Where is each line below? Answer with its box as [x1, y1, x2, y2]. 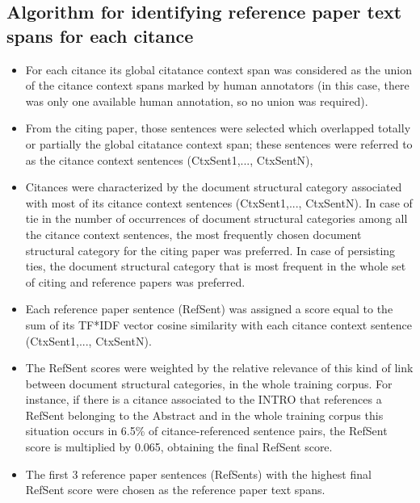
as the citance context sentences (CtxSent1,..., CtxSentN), [25, 151, 313, 168]
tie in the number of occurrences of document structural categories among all [25, 210, 408, 227]
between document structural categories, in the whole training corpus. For [25, 375, 393, 392]
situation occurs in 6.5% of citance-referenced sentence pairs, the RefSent [25, 422, 388, 439]
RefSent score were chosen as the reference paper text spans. [25, 481, 325, 498]
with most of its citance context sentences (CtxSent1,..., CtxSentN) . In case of [25, 194, 413, 211]
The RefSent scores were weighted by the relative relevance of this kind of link [25, 359, 414, 376]
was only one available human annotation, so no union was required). [25, 92, 368, 109]
